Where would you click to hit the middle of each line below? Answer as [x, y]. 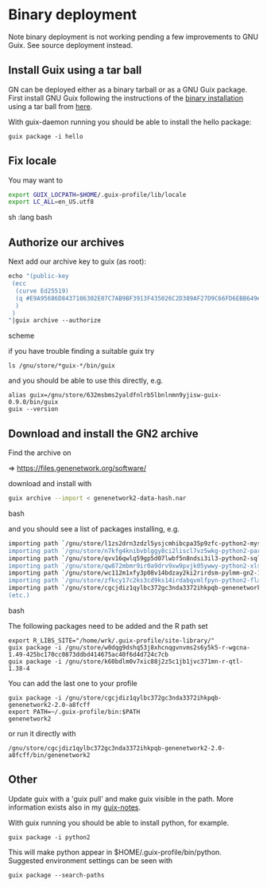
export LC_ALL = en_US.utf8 [51, 202]
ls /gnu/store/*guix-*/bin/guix [62, 366]
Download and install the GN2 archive [103, 433]
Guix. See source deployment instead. [71, 45]
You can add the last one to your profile [73, 683]
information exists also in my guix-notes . [75, 807]
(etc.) [19, 595]
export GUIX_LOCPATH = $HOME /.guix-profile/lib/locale [97, 194]
